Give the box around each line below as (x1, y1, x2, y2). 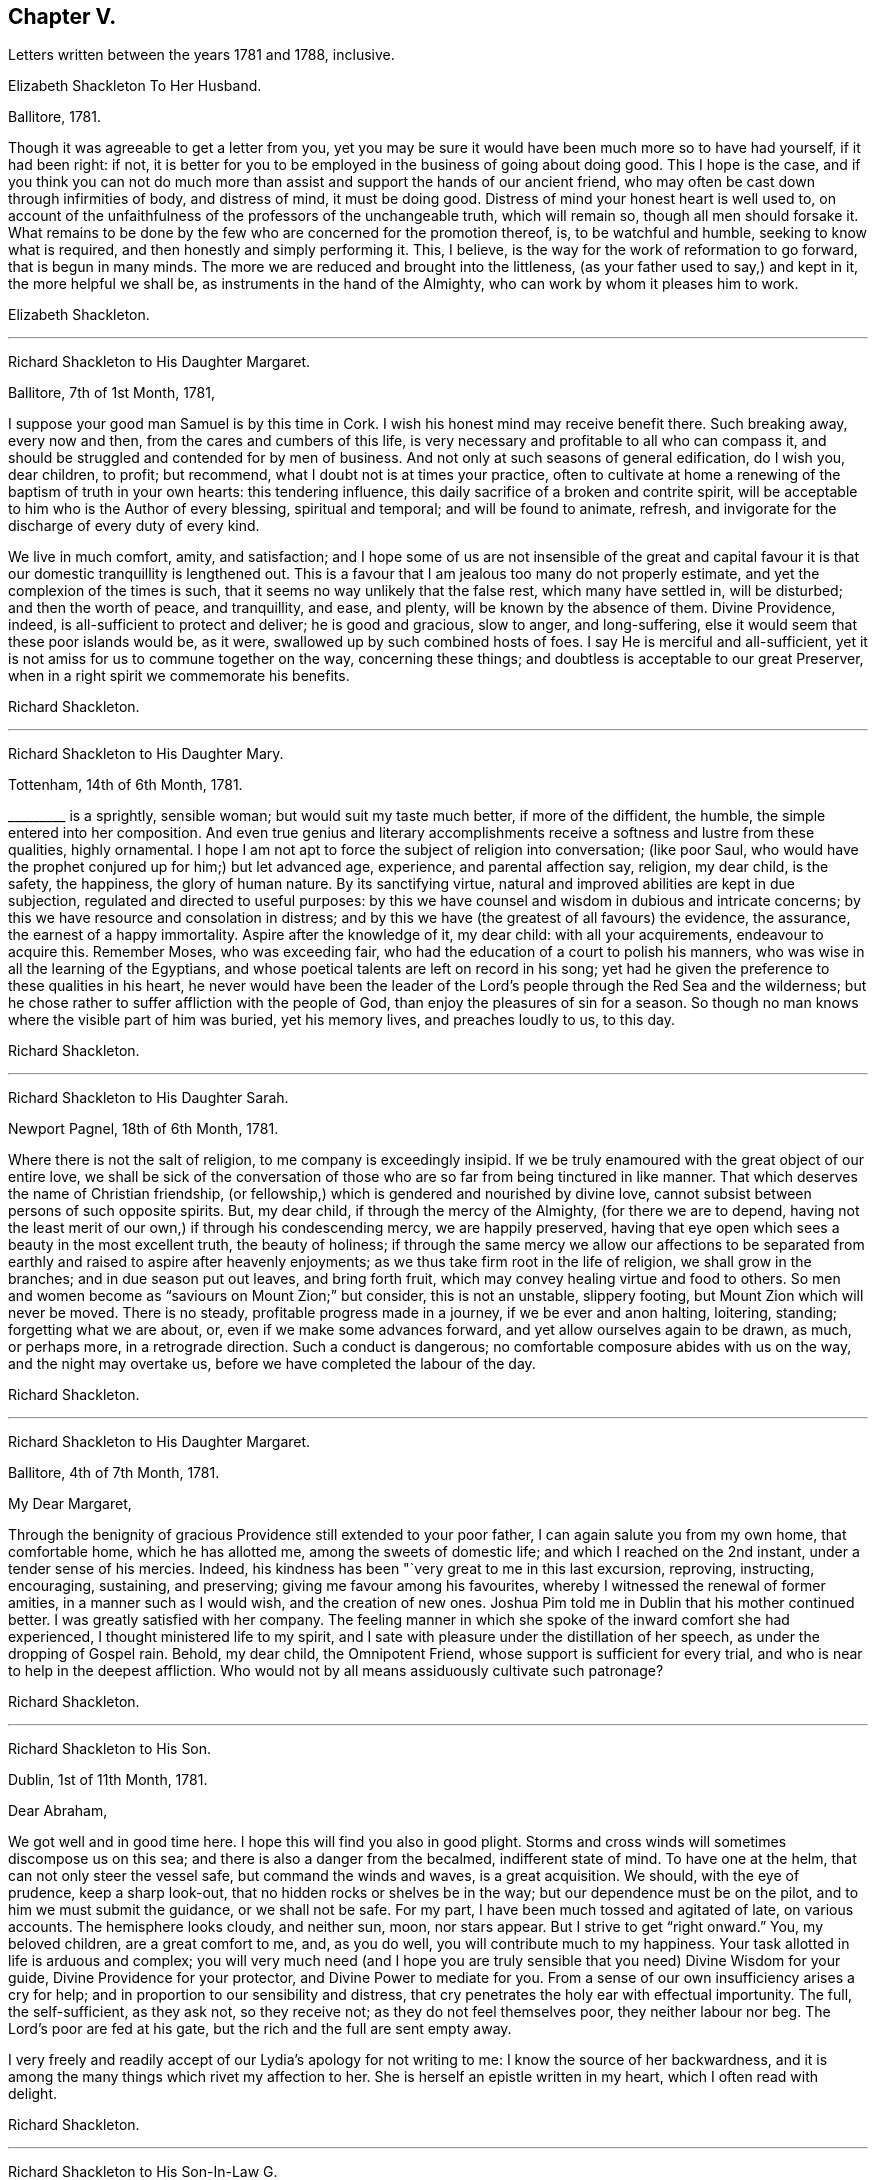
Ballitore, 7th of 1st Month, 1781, (8, 384, 215, 402)
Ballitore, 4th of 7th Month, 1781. (8, 1464, 220, 1482)
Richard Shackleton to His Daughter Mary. (8, 745, 284, 763)
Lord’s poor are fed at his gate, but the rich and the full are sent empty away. (8, 2020, 512, 2038)
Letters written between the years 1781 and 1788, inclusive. (8, 46, 395, 64)
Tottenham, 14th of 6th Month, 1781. (8, 776, 243, 794)
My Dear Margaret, (8, 1495, 132, 1513)
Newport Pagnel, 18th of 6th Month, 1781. (8, 1120, 279, 1138)
